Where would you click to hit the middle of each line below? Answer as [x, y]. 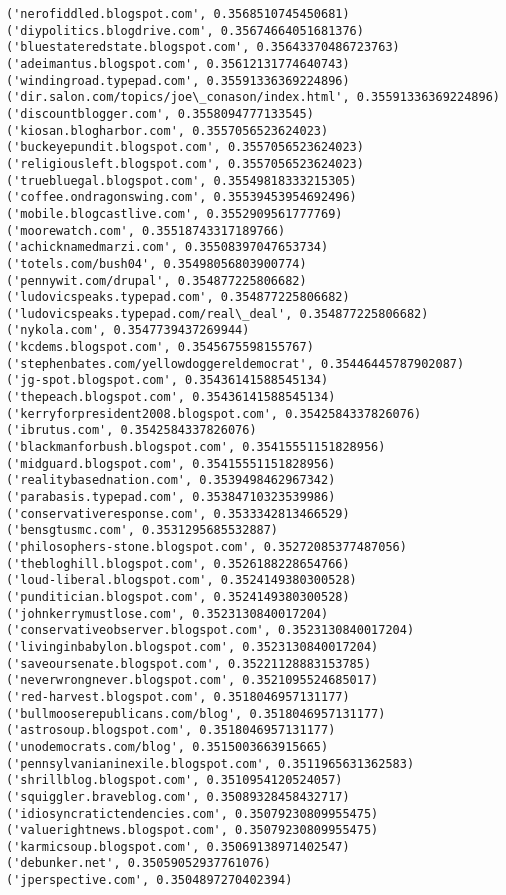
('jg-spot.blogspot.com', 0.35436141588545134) [167, 380]
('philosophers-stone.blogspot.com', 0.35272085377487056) [206, 547]
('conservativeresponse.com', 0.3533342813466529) [178, 513]
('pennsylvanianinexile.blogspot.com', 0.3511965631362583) [210, 763]
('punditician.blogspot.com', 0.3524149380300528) [178, 596]
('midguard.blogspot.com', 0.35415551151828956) [171, 463]
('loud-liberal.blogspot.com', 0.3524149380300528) [181, 580]
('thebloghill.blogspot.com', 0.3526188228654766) [178, 563]
